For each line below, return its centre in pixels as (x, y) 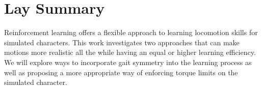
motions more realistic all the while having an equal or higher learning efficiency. (130, 52)
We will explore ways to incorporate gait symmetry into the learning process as (128, 62)
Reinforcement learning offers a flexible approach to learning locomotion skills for (131, 32)
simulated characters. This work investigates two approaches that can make (122, 42)
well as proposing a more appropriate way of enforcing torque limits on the (121, 72)
